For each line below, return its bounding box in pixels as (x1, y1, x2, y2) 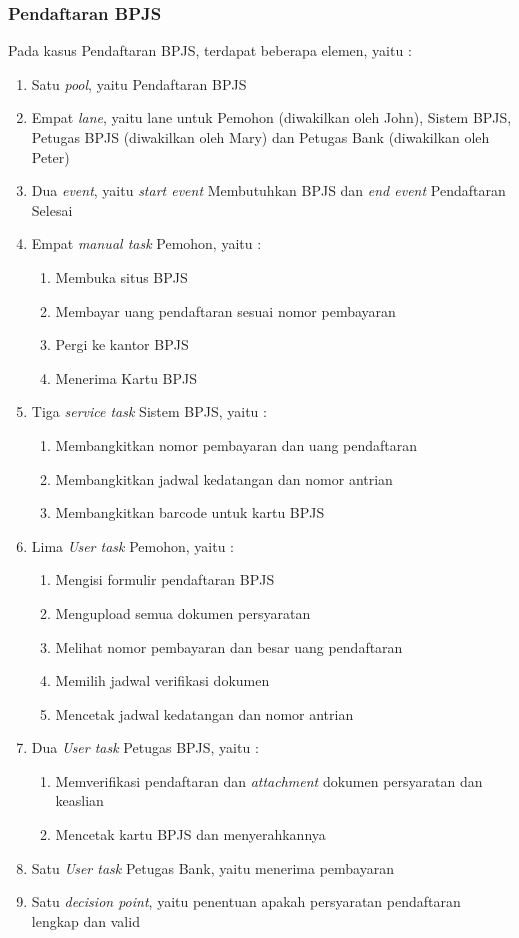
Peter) (31, 146, 70, 167)
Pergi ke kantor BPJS (55, 334, 189, 355)
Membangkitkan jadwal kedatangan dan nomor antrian (55, 468, 393, 489)
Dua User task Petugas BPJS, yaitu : (31, 737, 259, 758)
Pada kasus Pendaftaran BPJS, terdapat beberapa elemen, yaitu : (8, 40, 412, 61)
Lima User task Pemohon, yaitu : (31, 535, 234, 556)
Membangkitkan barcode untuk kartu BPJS (55, 502, 325, 523)
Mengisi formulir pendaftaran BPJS (55, 569, 275, 590)
